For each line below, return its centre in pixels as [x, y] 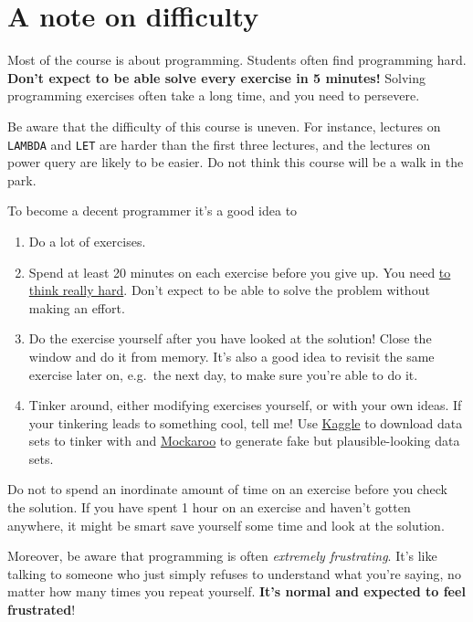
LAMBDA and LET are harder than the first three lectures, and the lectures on [219, 144]
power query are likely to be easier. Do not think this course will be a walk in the [236, 162]
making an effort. [77, 307]
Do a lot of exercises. [87, 241]
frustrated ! [42, 610]
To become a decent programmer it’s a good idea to [152, 211]
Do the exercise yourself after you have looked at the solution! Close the [230, 338]
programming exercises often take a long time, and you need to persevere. [214, 95]
